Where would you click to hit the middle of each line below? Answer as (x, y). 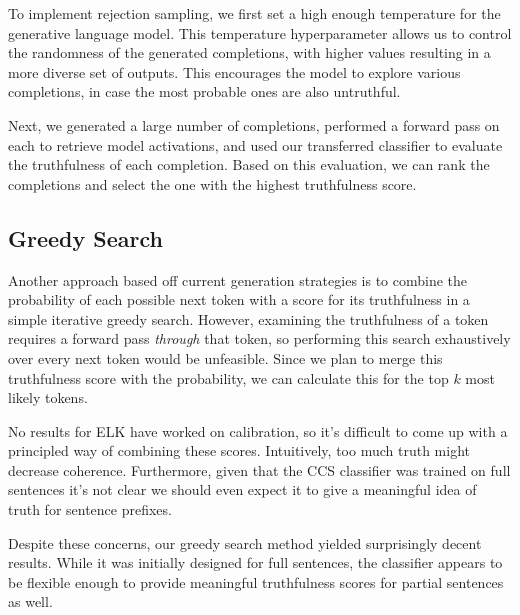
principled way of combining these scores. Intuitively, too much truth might (239, 450)
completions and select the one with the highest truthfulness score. (212, 183)
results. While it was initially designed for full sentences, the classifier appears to (255, 562)
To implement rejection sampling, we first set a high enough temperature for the (254, 13)
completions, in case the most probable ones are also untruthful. (204, 91)
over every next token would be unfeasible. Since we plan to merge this (225, 357)
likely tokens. (48, 397)
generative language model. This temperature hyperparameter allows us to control (260, 32)
